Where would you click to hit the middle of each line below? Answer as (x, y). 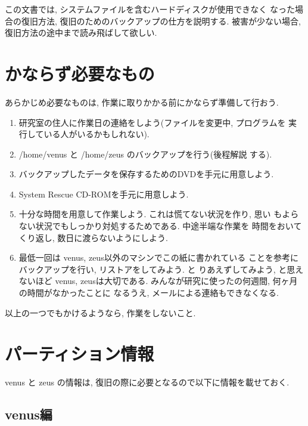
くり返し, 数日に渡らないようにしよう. (93, 237)
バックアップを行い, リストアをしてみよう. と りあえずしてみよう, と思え (161, 269)
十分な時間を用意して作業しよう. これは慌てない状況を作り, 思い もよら (159, 214)
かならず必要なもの (80, 73)
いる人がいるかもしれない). (97, 134)
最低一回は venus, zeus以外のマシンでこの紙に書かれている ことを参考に (158, 257)
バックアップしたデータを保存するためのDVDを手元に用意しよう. (146, 174)
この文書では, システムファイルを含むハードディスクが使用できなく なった (150, 9)
